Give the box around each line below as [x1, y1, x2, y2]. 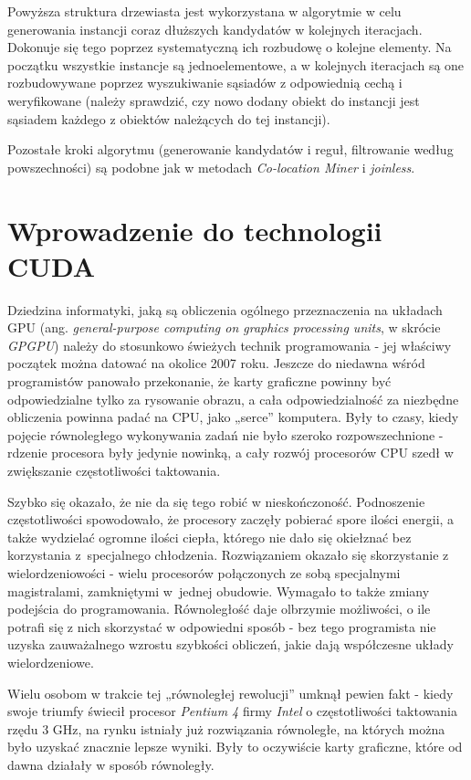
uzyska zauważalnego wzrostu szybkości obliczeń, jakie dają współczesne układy [7, 635, 454, 654]
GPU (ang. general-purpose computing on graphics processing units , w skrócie [7, 318, 441, 337]
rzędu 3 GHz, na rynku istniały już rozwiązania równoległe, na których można [7, 719, 445, 738]
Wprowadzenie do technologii [7, 211, 382, 248]
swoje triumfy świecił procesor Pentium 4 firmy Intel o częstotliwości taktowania [7, 701, 457, 721]
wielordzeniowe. [7, 652, 94, 671]
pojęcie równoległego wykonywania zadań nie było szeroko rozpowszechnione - [7, 425, 444, 444]
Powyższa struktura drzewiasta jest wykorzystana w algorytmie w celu [7, 2, 402, 20]
